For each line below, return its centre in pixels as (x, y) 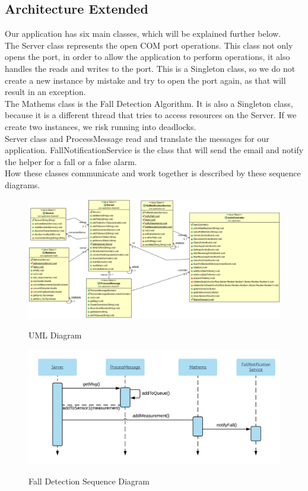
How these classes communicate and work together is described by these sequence (153, 173)
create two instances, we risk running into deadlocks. (101, 126)
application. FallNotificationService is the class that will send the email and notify (154, 150)
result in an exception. (45, 92)
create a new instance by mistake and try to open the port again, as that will (145, 80)
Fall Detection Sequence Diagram (89, 481)
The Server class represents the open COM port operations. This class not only (149, 45)
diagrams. (23, 184)
